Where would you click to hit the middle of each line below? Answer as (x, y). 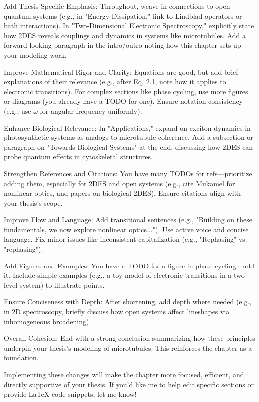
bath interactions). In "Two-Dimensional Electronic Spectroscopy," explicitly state (129, 26)
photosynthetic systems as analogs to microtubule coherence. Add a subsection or (129, 137)
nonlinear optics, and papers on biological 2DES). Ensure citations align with (122, 193)
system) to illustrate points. (62, 285)
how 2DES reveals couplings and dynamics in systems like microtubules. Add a (125, 35)
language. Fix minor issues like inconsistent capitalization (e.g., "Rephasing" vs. (126, 239)
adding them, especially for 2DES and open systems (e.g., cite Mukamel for (120, 183)
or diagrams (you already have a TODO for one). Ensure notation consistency (124, 101)
